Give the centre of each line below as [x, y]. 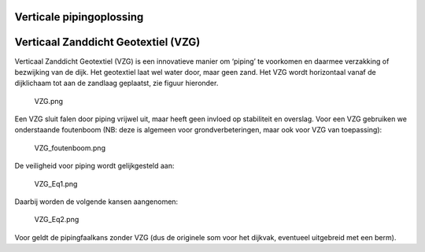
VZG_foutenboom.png [70, 148]
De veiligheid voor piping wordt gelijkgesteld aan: [94, 166]
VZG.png [48, 101]
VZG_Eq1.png [56, 183]
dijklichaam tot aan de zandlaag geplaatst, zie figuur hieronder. [116, 83]
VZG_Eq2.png [57, 220]
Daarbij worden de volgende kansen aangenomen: [96, 202]
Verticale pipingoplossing [79, 17]
